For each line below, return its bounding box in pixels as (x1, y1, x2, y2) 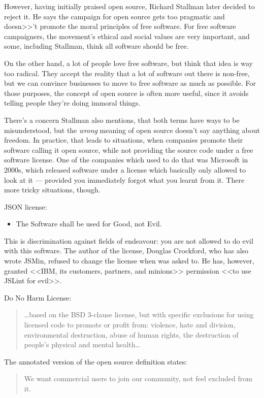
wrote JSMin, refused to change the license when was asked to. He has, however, (4, 255, 254, 266)
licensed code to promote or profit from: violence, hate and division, (24, 319, 236, 330)
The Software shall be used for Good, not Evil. (16, 218, 162, 229)
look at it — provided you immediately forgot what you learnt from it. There (4, 174, 245, 185)
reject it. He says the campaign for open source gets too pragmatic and (4, 11, 225, 21)
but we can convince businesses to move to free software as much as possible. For (4, 78, 256, 88)
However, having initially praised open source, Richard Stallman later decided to (4, 1, 255, 11)
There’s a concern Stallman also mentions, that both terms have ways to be (4, 114, 240, 125)
